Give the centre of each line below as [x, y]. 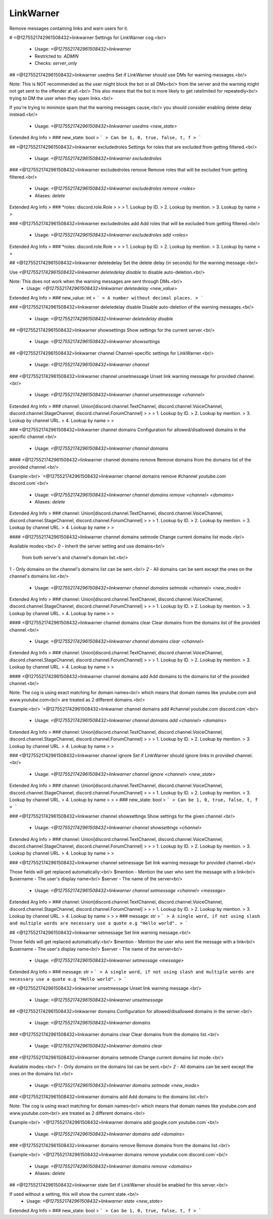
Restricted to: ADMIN [57, 56]
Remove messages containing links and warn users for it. [69, 28]
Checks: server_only [56, 63]
